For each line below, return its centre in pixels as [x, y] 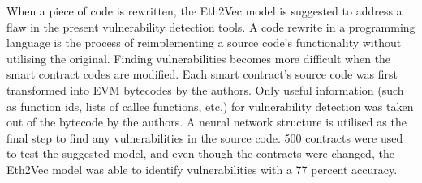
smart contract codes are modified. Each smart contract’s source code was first [202, 74]
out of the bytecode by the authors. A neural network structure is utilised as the [207, 122]
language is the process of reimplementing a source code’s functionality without [204, 43]
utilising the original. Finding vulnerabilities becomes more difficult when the [199, 58]
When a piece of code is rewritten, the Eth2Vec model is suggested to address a [205, 11]
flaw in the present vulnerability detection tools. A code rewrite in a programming [211, 26]
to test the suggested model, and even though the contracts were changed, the [200, 153]
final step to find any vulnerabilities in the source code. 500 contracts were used [205, 137]
